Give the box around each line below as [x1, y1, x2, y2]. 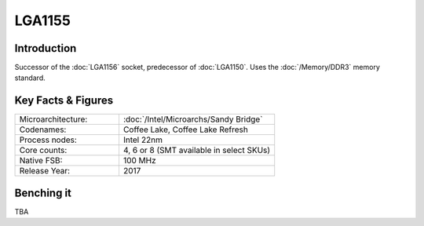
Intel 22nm [122, 134, 163, 145]
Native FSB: [19, 155, 63, 166]
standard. [14, 73, 46, 82]
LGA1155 [14, 12, 71, 29]
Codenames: [19, 124, 67, 135]
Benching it [14, 186, 72, 199]
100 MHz [122, 155, 156, 166]
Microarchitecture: [19, 114, 88, 125]
